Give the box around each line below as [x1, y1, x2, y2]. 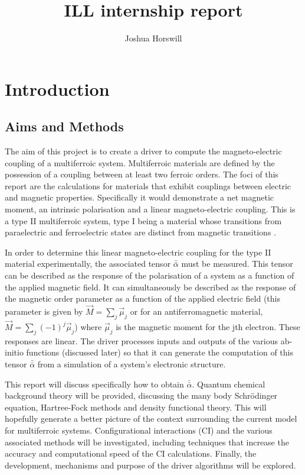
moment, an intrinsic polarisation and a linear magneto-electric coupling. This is [5, 203, 296, 215]
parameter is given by [5, 305, 83, 318]
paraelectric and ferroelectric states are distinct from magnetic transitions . [5, 226, 276, 238]
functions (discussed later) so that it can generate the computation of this [26, 346, 293, 358]
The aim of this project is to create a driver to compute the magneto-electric [5, 145, 282, 157]
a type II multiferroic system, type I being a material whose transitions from [5, 214, 282, 227]
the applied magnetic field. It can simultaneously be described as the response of [5, 280, 296, 293]
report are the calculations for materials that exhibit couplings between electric [5, 179, 291, 192]
